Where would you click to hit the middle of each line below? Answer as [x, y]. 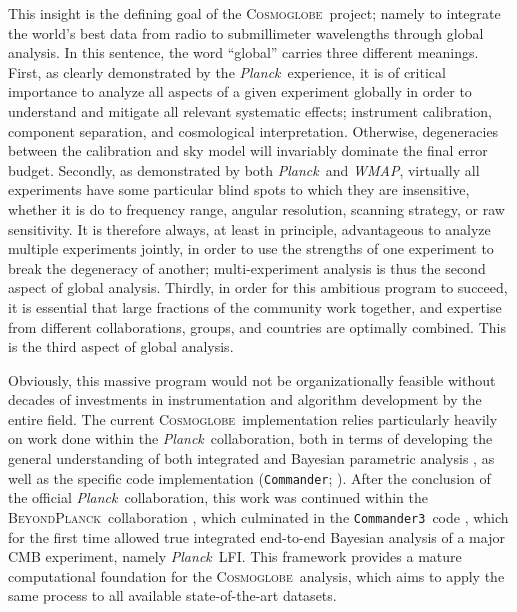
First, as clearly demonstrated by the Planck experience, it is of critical [227, 71]
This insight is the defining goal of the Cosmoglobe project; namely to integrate [254, 13]
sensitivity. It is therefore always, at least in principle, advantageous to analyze [249, 228]
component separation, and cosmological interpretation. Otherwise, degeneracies [253, 130]
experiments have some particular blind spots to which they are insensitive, [239, 189]
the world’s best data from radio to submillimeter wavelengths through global [246, 32]
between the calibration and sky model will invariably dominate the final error [248, 150]
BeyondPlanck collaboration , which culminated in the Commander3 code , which [258, 516]
